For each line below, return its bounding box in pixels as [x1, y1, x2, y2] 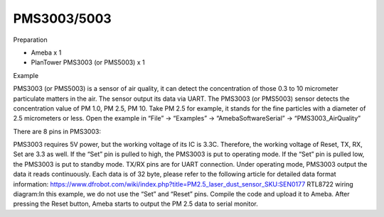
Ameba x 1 [31, 48, 62, 57]
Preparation [13, 35, 48, 44]
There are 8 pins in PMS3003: [13, 127, 101, 135]
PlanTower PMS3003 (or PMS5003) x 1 [31, 58, 145, 67]
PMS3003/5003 [13, 11, 112, 26]
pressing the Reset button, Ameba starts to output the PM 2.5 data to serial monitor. [13, 199, 259, 208]
